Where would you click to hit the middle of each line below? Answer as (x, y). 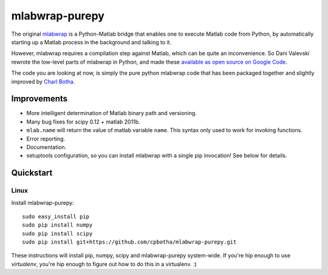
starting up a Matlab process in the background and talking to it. (91, 42)
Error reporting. (46, 139)
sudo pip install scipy (57, 234)
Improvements (39, 99)
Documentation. (46, 147)
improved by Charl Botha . (43, 81)
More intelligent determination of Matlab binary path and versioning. (111, 113)
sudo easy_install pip (56, 216)
